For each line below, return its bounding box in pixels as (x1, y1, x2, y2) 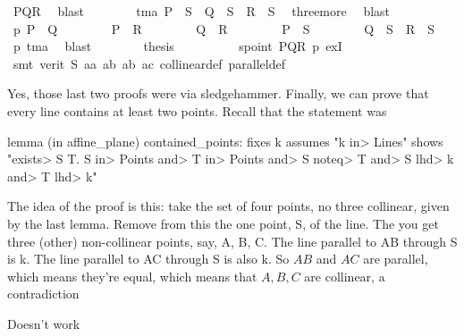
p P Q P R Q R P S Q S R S (13, 19, 434, 38)
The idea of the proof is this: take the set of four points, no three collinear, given (7, 197, 450, 215)
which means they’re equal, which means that (7, 266, 257, 285)
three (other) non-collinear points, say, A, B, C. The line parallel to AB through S (7, 231, 458, 250)
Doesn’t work (7, 314, 80, 332)
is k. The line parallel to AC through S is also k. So (7, 249, 290, 268)
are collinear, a (304, 266, 385, 285)
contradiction (7, 284, 80, 303)
